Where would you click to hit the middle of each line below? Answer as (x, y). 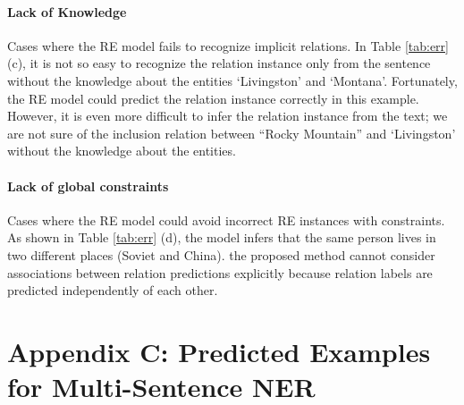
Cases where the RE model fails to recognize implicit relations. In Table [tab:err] (228, 45)
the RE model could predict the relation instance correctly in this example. (213, 98)
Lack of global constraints (88, 186)
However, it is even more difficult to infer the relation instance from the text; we (228, 116)
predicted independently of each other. (113, 290)
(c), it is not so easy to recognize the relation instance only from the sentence (219, 63)
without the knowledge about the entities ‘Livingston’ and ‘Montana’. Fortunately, (232, 80)
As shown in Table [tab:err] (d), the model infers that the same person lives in (222, 237)
